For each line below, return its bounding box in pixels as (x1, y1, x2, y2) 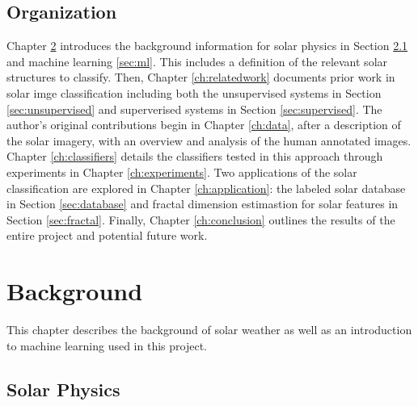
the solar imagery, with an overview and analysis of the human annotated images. (6, 132, 412, 149)
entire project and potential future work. (6, 227, 208, 244)
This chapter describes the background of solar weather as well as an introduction (6, 321, 412, 338)
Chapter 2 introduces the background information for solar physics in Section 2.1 (6, 37, 408, 54)
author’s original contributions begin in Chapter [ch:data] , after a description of (6, 116, 401, 133)
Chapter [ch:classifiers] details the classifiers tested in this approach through (6, 148, 383, 165)
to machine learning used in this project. (6, 337, 207, 354)
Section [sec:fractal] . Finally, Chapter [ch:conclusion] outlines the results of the (6, 211, 395, 228)
